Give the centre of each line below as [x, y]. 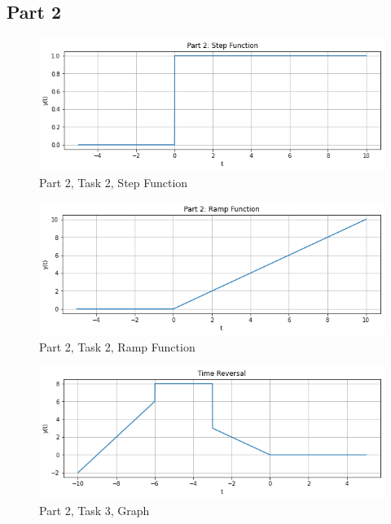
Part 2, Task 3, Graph [94, 510]
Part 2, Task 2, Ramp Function [117, 346]
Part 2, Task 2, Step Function [114, 182]
